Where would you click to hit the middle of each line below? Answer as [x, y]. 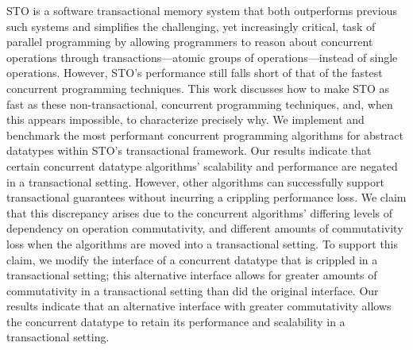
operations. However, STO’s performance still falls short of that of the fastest [195, 73]
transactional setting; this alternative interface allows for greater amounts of [192, 275]
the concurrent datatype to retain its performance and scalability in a [176, 321]
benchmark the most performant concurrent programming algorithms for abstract [205, 135]
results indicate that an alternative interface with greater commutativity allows [199, 306]
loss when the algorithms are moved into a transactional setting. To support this [203, 243]
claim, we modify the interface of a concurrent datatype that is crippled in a [192, 259]
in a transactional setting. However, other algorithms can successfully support [195, 181]
